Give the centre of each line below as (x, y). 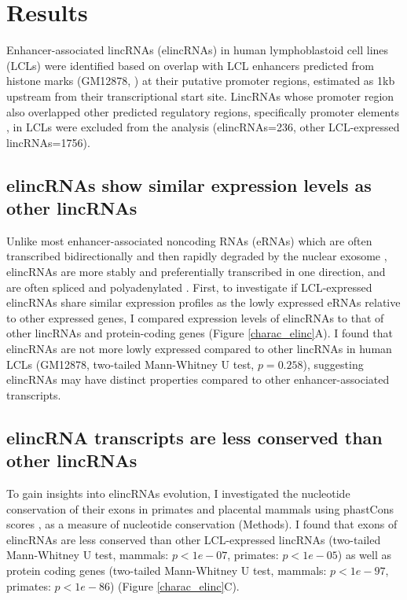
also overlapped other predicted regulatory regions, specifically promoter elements (203, 111)
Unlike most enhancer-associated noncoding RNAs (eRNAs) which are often (189, 240)
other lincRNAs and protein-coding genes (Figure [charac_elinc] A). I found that (200, 333)
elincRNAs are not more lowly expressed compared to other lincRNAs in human (199, 349)
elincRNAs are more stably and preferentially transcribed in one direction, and (196, 272)
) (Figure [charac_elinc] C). (174, 585)
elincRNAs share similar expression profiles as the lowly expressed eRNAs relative (203, 302)
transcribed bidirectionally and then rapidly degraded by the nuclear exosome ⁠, (197, 256)
